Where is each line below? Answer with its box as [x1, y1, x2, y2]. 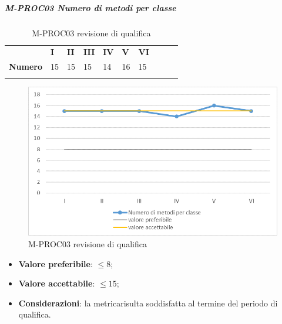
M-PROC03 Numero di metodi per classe [5, 1, 176, 13]
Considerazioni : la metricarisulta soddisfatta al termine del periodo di [18, 296, 278, 309]
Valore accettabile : [18, 277, 95, 289]
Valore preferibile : [18, 257, 93, 270]
